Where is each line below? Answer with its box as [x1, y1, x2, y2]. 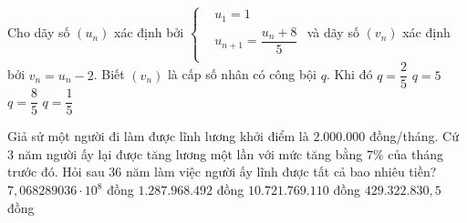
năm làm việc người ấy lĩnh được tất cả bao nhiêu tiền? [126, 162, 437, 181]
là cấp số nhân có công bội [167, 65, 317, 84]
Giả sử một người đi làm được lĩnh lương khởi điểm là [7, 127, 309, 146]
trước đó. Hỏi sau [7, 162, 105, 181]
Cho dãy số [7, 23, 70, 42]
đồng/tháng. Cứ [368, 127, 459, 146]
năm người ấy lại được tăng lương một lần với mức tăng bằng [17, 144, 363, 163]
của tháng [388, 144, 443, 163]
